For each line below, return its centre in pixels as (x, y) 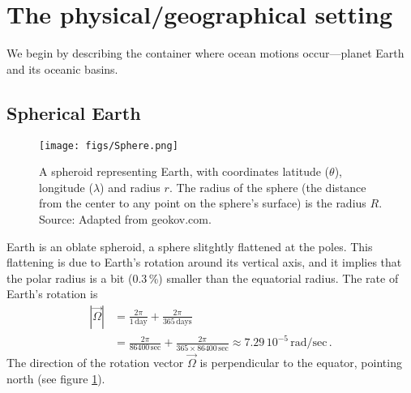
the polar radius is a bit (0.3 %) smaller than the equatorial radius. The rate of (203, 278)
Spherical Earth (74, 112)
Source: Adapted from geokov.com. (125, 218)
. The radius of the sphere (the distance (268, 187)
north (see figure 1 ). (56, 378)
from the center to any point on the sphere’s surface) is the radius (203, 203)
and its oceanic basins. (62, 68)
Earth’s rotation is (52, 294)
